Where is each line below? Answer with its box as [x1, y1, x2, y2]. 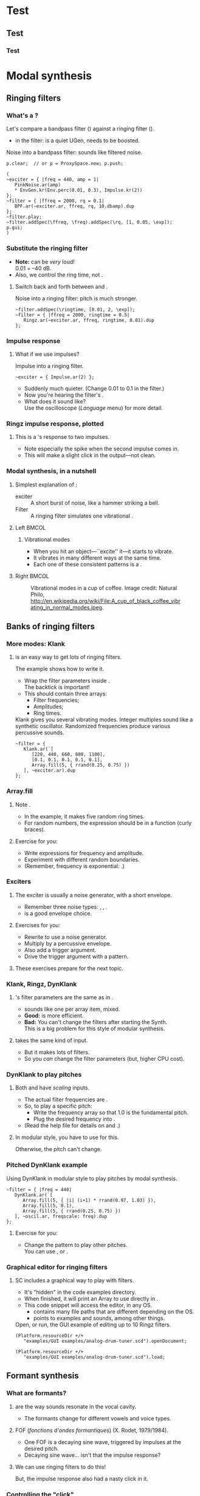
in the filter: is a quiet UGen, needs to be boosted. [15, 137, 140, 144]
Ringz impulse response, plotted [6, 419, 104, 428]
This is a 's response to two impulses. [15, 433, 110, 441]
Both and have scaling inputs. [15, 1084, 90, 1091]
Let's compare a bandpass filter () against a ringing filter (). [6, 125, 154, 132]
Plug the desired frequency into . [33, 1115, 116, 1123]
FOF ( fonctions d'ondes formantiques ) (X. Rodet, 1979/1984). [15, 1426, 168, 1434]
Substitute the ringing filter [6, 244, 88, 253]
